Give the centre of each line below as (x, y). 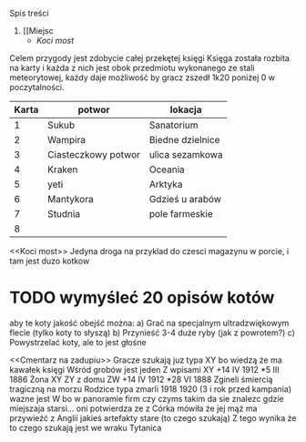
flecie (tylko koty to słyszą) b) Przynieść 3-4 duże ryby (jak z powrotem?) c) (153, 333)
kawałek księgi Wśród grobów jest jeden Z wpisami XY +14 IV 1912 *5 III (144, 369)
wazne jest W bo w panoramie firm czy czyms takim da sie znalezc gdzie (147, 398)
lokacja (186, 110)
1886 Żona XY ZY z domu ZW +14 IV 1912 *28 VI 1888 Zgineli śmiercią (141, 379)
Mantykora (70, 199)
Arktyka (166, 184)
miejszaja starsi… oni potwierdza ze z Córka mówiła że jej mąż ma (133, 408)
